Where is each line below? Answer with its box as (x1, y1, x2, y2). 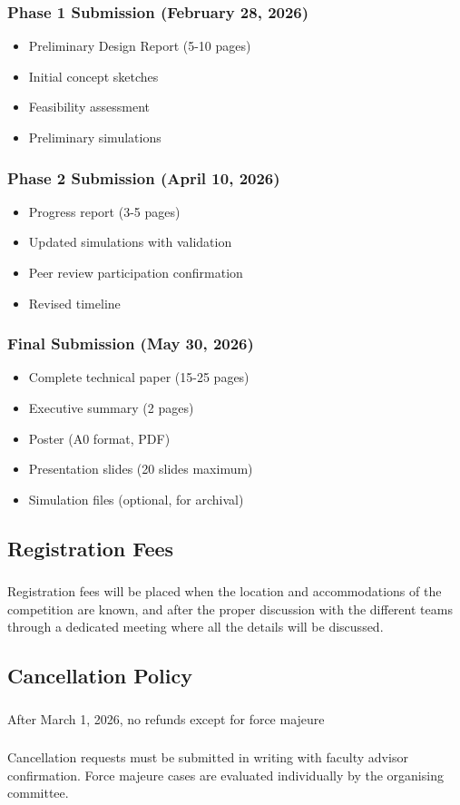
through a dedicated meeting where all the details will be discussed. (7, 617, 384, 636)
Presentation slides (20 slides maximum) (28, 459, 253, 478)
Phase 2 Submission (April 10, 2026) (7, 166, 280, 189)
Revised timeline (28, 293, 121, 312)
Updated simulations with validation (28, 232, 232, 251)
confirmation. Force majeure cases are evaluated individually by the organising (7, 765, 444, 784)
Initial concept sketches (28, 66, 159, 85)
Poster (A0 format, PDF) (28, 428, 171, 447)
